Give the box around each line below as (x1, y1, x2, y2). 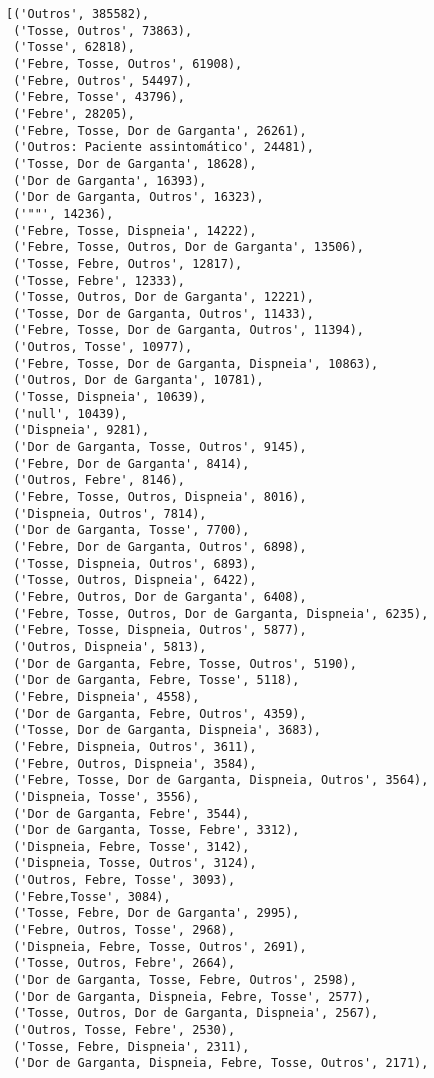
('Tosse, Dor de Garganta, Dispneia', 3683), (13, 723, 321, 738)
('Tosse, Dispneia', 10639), (13, 390, 207, 405)
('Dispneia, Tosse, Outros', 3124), (13, 856, 257, 871)
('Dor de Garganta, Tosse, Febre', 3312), (13, 823, 300, 838)
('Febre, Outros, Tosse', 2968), (13, 923, 236, 938)
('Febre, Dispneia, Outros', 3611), (13, 739, 257, 754)
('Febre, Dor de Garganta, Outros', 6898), (13, 540, 307, 554)
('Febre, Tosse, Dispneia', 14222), (13, 223, 257, 238)
